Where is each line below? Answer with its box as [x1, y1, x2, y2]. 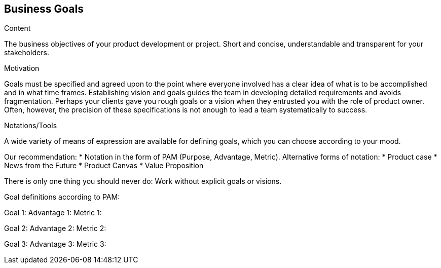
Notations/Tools [4, 121, 57, 130]
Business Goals [4, 3, 84, 15]
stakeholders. [4, 48, 49, 57]
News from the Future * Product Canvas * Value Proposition [4, 161, 204, 170]
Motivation [4, 64, 40, 73]
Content [4, 24, 31, 33]
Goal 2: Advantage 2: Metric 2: [4, 224, 106, 233]
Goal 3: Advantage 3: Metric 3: [4, 240, 106, 249]
